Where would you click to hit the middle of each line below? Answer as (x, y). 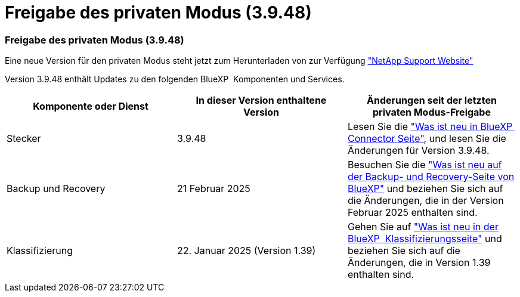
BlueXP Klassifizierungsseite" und (425, 239)
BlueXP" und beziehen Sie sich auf (425, 189)
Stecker (24, 139)
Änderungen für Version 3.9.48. (418, 151)
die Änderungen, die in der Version (425, 201)
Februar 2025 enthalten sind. (412, 213)
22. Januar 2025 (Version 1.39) (246, 251)
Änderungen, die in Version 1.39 (419, 263)
